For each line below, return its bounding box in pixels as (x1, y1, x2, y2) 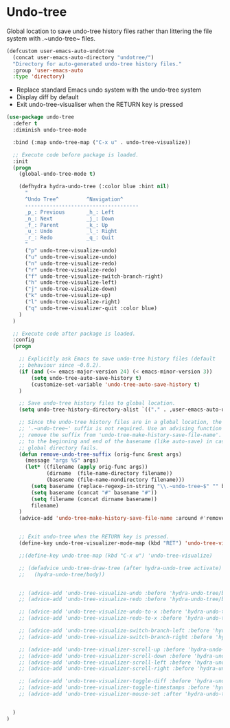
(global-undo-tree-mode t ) (19, 170, 96, 178)
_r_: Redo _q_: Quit (24, 234, 115, 241)
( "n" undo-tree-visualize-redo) (24, 260, 117, 267)
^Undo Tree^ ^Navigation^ (24, 196, 124, 203)
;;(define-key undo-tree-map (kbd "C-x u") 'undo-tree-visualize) (19, 552, 213, 559)
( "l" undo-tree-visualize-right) (24, 299, 121, 305)
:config (12, 336, 35, 343)
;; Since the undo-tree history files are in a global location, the (19, 418, 222, 426)
